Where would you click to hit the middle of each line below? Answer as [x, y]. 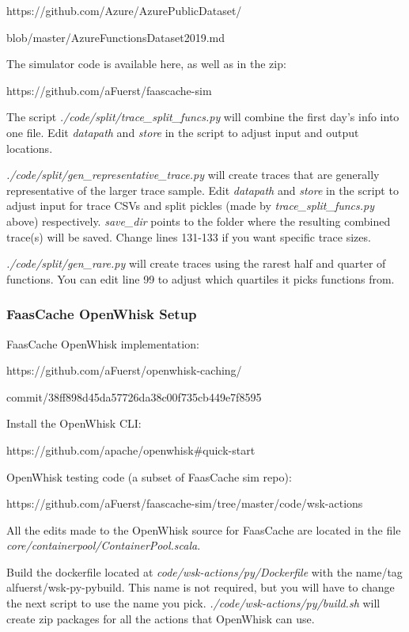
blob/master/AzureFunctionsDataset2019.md [116, 37]
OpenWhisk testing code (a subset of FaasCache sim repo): [149, 476]
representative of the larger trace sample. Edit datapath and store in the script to [203, 190]
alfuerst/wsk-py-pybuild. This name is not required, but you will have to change [201, 587]
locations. [30, 148]
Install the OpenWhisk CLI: [74, 423]
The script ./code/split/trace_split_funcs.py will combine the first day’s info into [203, 117]
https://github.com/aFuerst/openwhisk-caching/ [124, 370]
